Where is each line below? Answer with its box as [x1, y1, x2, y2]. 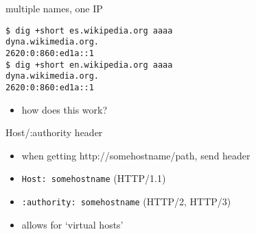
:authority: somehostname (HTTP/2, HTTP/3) [21, 194, 231, 208]
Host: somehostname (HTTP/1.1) [21, 171, 166, 185]
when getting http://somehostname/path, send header [21, 148, 251, 162]
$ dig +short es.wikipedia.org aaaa [5, 25, 173, 36]
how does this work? [21, 102, 108, 116]
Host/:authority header [5, 125, 103, 140]
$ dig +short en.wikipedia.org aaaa [5, 60, 173, 70]
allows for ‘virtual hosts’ [21, 217, 124, 231]
